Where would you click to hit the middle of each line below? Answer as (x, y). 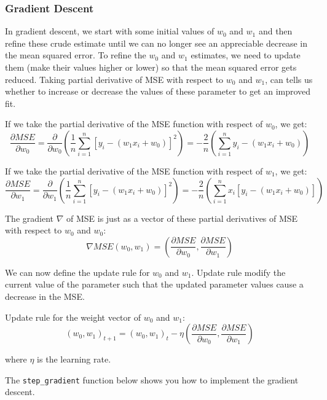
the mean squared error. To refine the (76, 55)
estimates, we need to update (246, 55)
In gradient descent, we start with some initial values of (110, 31)
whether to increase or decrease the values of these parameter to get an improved (158, 91)
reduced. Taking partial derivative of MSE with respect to (114, 79)
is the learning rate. (74, 359)
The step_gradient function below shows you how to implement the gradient (152, 379)
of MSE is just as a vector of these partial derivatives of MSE (182, 218)
